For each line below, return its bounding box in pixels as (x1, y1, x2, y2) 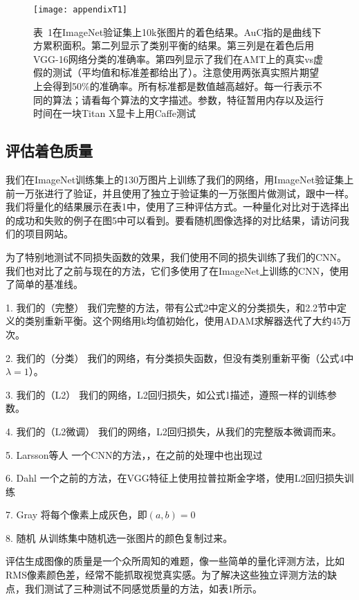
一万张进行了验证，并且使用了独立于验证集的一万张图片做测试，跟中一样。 (15, 185, 354, 200)
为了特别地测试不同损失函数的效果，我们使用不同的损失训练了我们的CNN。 (6, 249, 347, 264)
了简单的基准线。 (6, 277, 83, 291)
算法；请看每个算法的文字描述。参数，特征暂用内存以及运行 (52, 92, 324, 107)
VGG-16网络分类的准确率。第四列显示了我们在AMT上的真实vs (33, 51, 314, 66)
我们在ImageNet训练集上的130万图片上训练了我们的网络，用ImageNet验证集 (6, 172, 344, 187)
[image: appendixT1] (33, 5, 128, 15)
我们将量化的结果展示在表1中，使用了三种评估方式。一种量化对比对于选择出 (6, 199, 349, 214)
